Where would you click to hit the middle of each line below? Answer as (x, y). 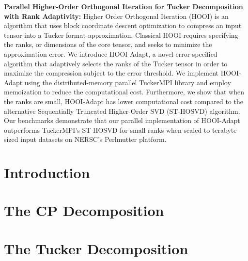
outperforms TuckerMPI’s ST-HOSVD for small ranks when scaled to (107, 130)
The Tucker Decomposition (96, 248)
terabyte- (225, 130)
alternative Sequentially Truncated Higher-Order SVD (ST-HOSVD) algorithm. (122, 111)
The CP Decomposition (84, 210)
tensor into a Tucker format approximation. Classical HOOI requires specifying (121, 35)
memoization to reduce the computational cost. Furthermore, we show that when (124, 92)
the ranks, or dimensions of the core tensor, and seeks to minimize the (108, 44)
